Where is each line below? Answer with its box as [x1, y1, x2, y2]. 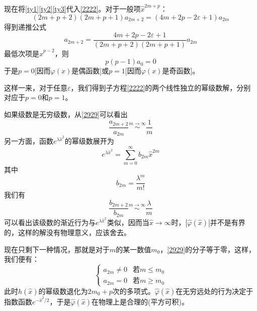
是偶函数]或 [71, 65, 109, 76]
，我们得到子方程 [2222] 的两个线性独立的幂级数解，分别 [70, 82, 251, 92]
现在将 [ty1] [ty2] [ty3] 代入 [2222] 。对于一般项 [4, 4, 141, 14]
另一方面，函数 [4, 136, 53, 146]
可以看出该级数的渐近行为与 [4, 217, 96, 227]
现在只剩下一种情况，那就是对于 [4, 244, 110, 254]
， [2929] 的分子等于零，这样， [160, 244, 256, 254]
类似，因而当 [107, 217, 149, 227]
